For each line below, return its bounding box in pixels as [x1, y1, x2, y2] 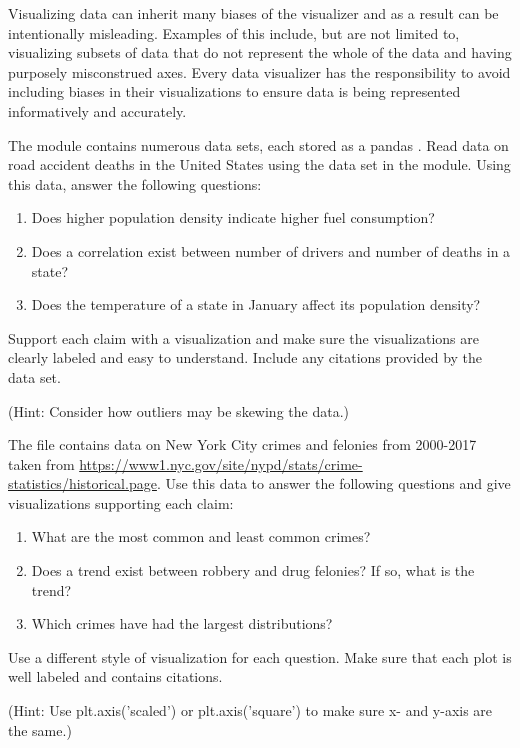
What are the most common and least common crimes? [31, 526, 371, 547]
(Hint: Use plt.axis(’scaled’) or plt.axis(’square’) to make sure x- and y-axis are [8, 700, 493, 721]
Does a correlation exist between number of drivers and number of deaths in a [31, 240, 511, 261]
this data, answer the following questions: [8, 173, 262, 194]
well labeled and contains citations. [8, 666, 223, 687]
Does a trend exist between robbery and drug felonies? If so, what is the [31, 560, 475, 581]
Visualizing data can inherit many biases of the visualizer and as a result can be [8, 3, 499, 23]
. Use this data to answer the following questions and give [156, 473, 511, 494]
